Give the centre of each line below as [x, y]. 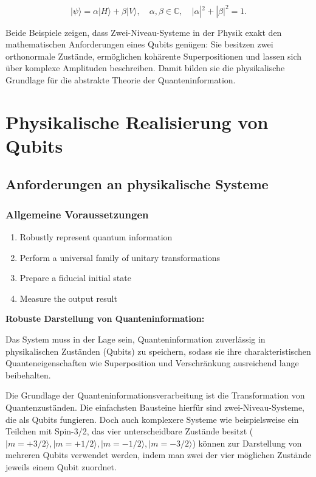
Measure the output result [68, 298]
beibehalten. [28, 374]
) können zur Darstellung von [247, 443]
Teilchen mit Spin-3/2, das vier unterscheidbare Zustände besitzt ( [129, 431]
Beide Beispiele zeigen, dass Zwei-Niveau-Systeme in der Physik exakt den [144, 32]
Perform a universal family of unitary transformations [120, 257]
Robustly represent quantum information [96, 237]
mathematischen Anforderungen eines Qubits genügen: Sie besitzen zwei [139, 44]
